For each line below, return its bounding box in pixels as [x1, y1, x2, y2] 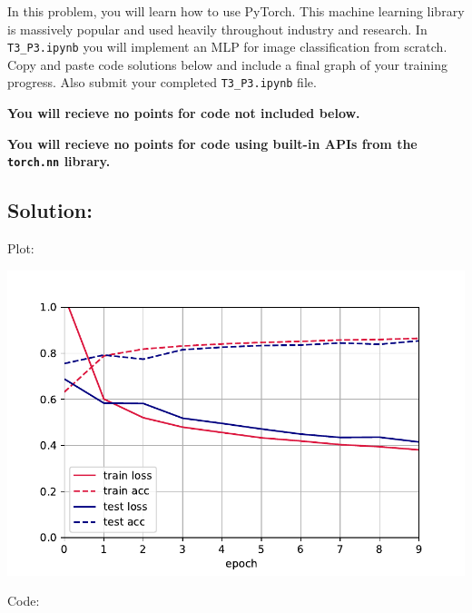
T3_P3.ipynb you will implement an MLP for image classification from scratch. [7, 37, 447, 56]
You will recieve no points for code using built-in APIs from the [7, 133, 418, 153]
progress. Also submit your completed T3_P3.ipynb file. [7, 73, 317, 92]
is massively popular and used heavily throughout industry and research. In [7, 19, 428, 38]
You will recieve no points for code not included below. [7, 104, 360, 123]
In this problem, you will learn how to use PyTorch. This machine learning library [7, 2, 465, 20]
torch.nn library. [7, 152, 111, 171]
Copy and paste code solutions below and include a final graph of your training [7, 54, 447, 74]
